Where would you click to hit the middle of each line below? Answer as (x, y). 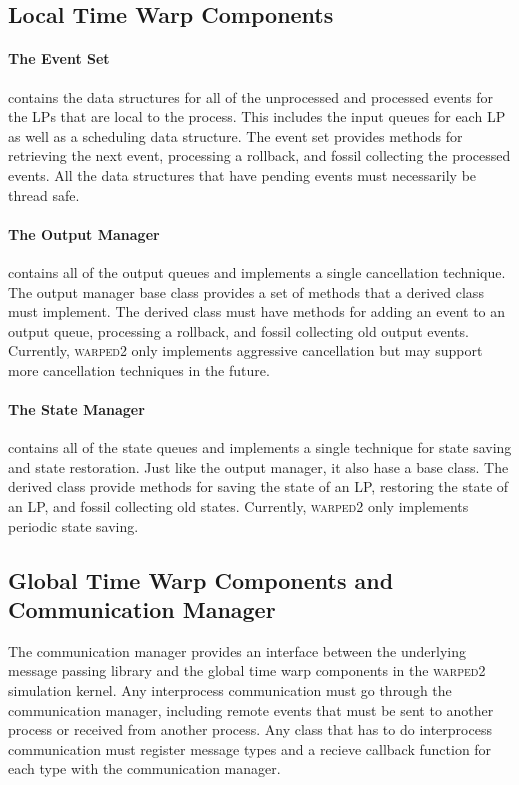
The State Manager (76, 409)
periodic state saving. (73, 525)
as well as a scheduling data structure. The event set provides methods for (235, 135)
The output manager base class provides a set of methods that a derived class (246, 291)
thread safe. (44, 194)
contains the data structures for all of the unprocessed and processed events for (251, 96)
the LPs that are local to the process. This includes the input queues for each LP (257, 116)
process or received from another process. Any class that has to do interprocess (250, 729)
